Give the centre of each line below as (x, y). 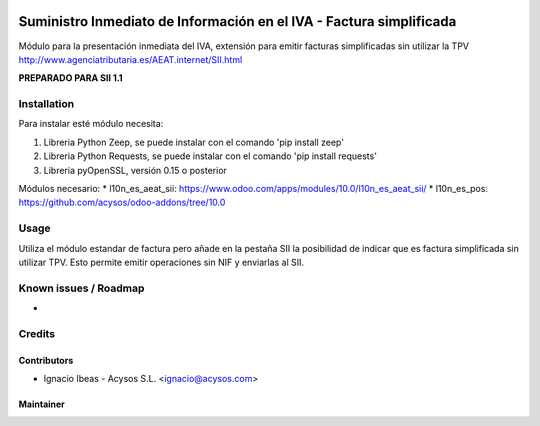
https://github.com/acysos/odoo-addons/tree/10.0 (122, 202)
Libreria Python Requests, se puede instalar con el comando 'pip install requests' (210, 156)
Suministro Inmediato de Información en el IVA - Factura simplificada (237, 21)
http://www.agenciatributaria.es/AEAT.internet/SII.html (130, 59)
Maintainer (41, 404)
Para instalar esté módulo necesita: (91, 124)
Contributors (46, 360)
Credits (36, 333)
